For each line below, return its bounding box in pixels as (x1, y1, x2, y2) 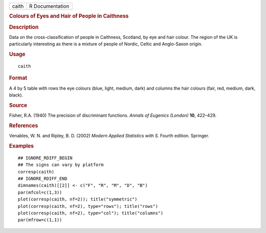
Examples (9, 142, 34, 149)
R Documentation (29, 3, 69, 9)
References (9, 122, 38, 129)
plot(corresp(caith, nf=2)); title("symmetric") (18, 197, 137, 202)
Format (9, 74, 27, 81)
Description (9, 24, 39, 31)
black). (9, 92, 23, 98)
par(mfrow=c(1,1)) (18, 217, 63, 223)
